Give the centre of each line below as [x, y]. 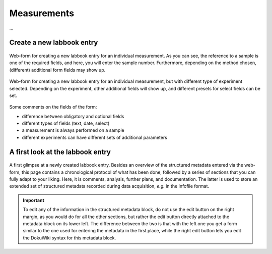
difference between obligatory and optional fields [73, 116]
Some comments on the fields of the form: [53, 107]
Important [34, 200]
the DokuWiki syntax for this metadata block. [70, 238]
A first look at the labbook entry [60, 152]
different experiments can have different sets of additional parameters [94, 137]
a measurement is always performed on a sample [73, 130]
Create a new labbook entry [54, 43]
